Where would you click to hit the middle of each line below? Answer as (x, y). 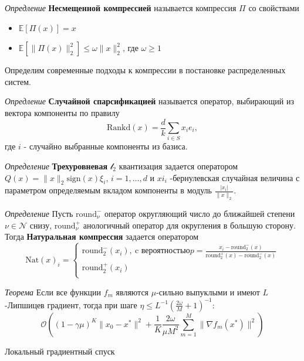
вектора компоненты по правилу (62, 112)
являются (132, 292)
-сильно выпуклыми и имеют (208, 292)
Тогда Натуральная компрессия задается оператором (102, 236)
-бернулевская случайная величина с (235, 177)
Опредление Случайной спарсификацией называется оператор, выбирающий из (149, 101)
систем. (18, 81)
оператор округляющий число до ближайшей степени (200, 213)
